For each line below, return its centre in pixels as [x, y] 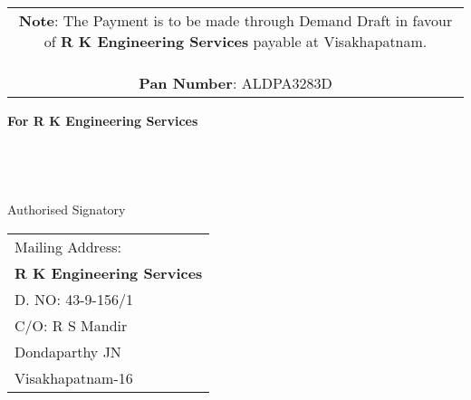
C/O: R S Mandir [71, 325]
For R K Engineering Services [103, 120]
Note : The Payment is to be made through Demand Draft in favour [235, 20]
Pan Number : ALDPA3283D [235, 83]
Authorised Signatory [67, 209]
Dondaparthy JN [68, 351]
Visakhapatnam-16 [74, 377]
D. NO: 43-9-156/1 [74, 299]
